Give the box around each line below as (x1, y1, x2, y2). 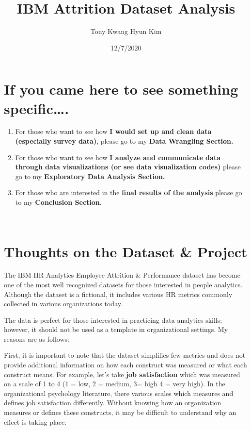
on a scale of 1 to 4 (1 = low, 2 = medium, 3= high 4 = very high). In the (4, 379, 225, 389)
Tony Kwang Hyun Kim (90, 26, 162, 36)
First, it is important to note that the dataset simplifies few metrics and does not (4, 350, 246, 360)
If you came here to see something (4, 79, 238, 99)
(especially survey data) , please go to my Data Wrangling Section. (15, 136, 234, 146)
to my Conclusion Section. (15, 197, 102, 207)
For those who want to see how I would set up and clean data (15, 126, 212, 136)
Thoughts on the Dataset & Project (4, 242, 248, 262)
